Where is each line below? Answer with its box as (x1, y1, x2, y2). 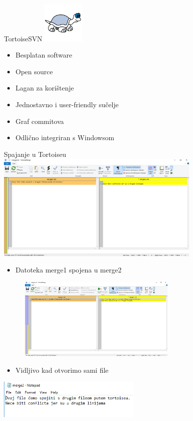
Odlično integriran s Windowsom (15, 132, 115, 143)
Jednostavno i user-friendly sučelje (15, 99, 119, 109)
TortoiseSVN (4, 33, 43, 43)
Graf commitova (15, 116, 64, 126)
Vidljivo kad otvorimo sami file (15, 364, 109, 375)
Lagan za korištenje (15, 83, 74, 93)
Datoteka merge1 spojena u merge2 (15, 265, 121, 275)
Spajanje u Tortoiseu (4, 149, 66, 159)
